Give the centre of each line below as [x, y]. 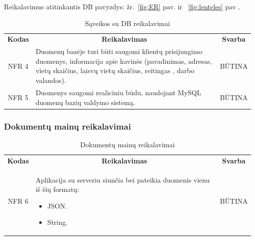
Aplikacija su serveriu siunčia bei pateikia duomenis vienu [123, 179]
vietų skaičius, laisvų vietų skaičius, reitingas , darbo [115, 70]
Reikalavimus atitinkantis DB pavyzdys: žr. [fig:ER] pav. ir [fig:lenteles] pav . [122, 6]
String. [57, 222]
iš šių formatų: [57, 189]
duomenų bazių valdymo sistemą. [85, 102]
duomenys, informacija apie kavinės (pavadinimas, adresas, [124, 61]
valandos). [51, 80]
